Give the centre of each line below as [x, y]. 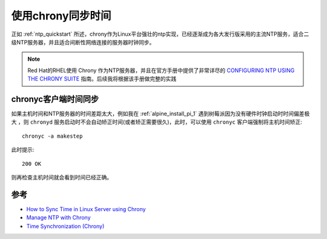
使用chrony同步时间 [61, 16]
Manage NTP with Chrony [58, 218]
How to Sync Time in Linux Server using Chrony [86, 209]
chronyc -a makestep [52, 136]
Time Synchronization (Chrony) [65, 226]
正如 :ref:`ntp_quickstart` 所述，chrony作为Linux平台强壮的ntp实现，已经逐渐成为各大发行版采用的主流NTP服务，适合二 [160, 34]
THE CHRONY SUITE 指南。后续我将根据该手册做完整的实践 [102, 79]
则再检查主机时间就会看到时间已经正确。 [61, 177]
